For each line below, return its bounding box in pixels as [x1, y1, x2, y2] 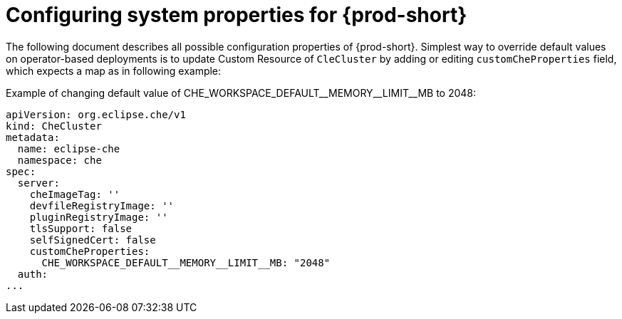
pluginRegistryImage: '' [29, 211, 168, 223]
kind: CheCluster [6, 120, 102, 132]
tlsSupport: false [29, 222, 133, 234]
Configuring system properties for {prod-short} [6, 3, 467, 27]
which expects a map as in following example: [6, 64, 222, 77]
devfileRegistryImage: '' [29, 199, 175, 211]
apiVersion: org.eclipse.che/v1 [6, 108, 186, 120]
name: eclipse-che [17, 142, 120, 155]
